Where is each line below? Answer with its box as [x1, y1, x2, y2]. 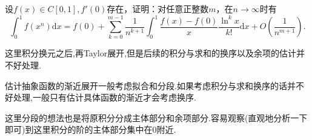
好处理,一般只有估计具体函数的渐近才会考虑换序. [5, 91, 196, 104]
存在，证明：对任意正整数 [107, 2, 209, 15]
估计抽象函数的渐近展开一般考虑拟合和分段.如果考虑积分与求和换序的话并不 [5, 79, 304, 92]
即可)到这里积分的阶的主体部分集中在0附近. [5, 123, 176, 136]
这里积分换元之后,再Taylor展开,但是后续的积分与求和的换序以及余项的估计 [5, 47, 297, 59]
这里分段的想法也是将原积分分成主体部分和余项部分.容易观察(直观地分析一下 [5, 111, 308, 124]
